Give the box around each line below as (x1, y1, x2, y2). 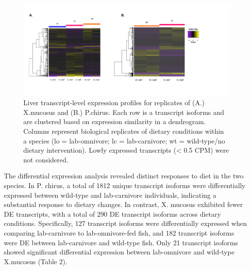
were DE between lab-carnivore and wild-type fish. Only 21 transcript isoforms (4, 237, 238, 247)
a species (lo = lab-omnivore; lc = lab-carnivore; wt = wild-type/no (23, 135, 225, 145)
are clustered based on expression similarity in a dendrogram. (23, 116, 206, 127)
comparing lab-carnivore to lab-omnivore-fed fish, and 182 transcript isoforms (4, 227, 234, 238)
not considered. (23, 154, 68, 164)
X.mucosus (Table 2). (4, 256, 67, 266)
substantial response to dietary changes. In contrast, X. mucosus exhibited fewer (4, 199, 243, 209)
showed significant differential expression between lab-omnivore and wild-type (4, 247, 234, 257)
